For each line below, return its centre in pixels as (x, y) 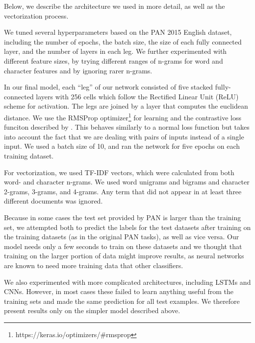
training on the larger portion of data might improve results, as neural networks (124, 256)
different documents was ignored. (53, 201)
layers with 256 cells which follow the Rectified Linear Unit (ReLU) (137, 96)
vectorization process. (36, 15)
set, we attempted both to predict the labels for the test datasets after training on (127, 227)
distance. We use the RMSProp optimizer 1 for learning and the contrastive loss (123, 116)
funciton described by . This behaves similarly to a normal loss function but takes (127, 127)
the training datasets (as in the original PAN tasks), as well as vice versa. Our (122, 237)
